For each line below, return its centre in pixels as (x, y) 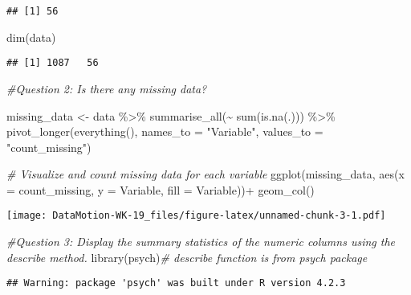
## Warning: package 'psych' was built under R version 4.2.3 (176, 283)
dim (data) (31, 37)
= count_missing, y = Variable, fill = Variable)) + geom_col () (161, 189)
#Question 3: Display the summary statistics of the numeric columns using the (201, 242)
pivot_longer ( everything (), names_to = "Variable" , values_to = (165, 131)
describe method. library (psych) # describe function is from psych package (187, 257)
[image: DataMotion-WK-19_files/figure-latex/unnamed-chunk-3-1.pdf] (196, 216)
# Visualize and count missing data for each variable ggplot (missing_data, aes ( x (205, 174)
